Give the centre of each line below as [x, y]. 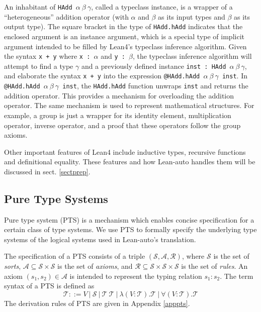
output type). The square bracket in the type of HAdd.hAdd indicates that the [123, 26]
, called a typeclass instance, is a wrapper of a [162, 7]
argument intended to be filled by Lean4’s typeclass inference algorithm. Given [125, 46]
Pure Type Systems [56, 198]
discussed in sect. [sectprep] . [47, 171]
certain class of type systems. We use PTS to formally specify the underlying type [130, 229]
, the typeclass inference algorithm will [192, 56]
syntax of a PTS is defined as [49, 286]
